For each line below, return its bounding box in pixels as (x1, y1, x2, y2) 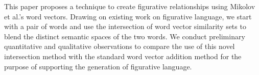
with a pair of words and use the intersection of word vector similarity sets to (4, 21, 246, 32)
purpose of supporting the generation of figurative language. (4, 61, 192, 71)
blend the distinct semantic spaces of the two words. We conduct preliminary (4, 31, 245, 41)
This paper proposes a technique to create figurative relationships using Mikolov (4, 1, 255, 11)
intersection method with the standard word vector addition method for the (4, 51, 242, 61)
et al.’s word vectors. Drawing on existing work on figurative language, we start (4, 11, 252, 21)
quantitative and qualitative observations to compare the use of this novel (4, 41, 235, 52)
